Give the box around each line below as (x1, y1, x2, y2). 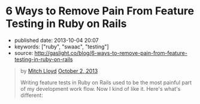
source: (14, 49, 34, 56)
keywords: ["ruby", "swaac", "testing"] (14, 43, 109, 50)
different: (20, 91, 43, 99)
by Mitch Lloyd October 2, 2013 (20, 67, 98, 74)
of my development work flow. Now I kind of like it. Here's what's (20, 85, 181, 92)
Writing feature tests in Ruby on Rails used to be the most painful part (20, 79, 192, 86)
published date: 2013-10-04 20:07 (14, 36, 99, 44)
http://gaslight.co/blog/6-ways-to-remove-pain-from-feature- (34, 49, 188, 56)
